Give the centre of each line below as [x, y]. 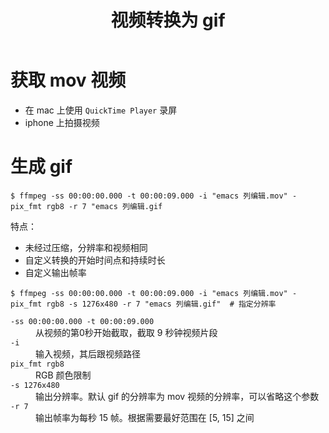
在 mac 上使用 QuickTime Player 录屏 [101, 110]
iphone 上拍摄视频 [62, 122]
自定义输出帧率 [55, 272]
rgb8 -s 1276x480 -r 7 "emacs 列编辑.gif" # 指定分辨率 [161, 304]
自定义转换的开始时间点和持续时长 [95, 260]
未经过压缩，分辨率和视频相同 [86, 247]
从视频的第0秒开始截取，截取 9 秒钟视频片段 [126, 332]
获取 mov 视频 [68, 80]
